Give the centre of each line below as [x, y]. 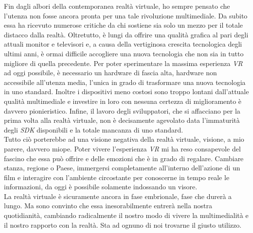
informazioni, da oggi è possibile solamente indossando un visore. [101, 187]
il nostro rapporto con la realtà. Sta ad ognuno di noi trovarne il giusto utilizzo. [123, 225]
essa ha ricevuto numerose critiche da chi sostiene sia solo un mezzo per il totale [123, 25]
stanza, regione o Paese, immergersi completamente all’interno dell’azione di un [122, 168]
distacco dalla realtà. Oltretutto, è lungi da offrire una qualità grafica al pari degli [126, 34]
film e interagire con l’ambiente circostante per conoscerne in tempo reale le [117, 177]
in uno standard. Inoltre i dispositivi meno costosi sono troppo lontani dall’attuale [126, 92]
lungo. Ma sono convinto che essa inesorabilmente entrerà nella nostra [108, 206]
